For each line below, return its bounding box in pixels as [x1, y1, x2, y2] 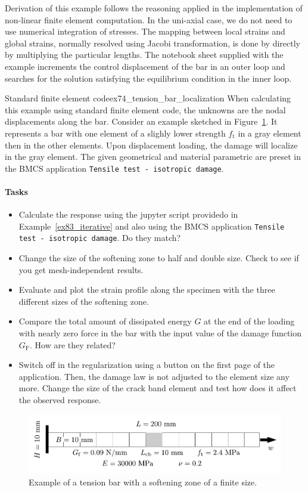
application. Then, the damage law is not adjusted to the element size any [18, 370, 290, 382]
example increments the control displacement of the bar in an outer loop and [5, 60, 285, 72]
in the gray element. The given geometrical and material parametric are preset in [5, 150, 301, 163]
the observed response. [18, 394, 101, 406]
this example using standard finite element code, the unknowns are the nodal [5, 103, 286, 116]
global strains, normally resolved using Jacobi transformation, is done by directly [5, 36, 300, 49]
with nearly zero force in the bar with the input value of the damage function [18, 327, 302, 339]
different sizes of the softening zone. [18, 295, 149, 307]
